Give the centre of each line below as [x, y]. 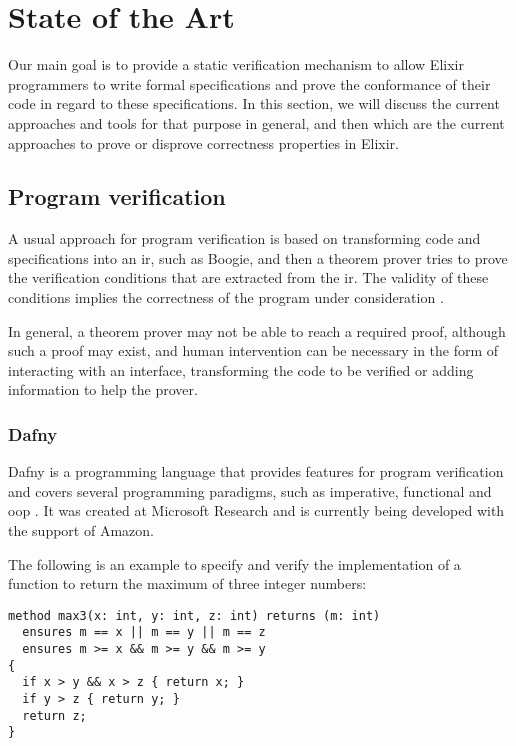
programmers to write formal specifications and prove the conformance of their [249, 83]
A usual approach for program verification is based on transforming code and [244, 238]
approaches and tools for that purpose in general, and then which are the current [256, 122]
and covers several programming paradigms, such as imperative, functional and [250, 490]
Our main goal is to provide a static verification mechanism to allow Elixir [236, 64]
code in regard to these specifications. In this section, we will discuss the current [254, 103]
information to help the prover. [103, 389]
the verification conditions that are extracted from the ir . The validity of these [248, 277]
